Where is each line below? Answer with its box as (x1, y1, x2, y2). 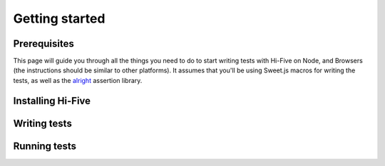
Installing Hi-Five (13, 94, 91, 106)
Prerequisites (13, 38, 74, 50)
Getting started (13, 11, 106, 26)
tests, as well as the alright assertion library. (13, 76, 143, 84)
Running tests (13, 140, 77, 152)
